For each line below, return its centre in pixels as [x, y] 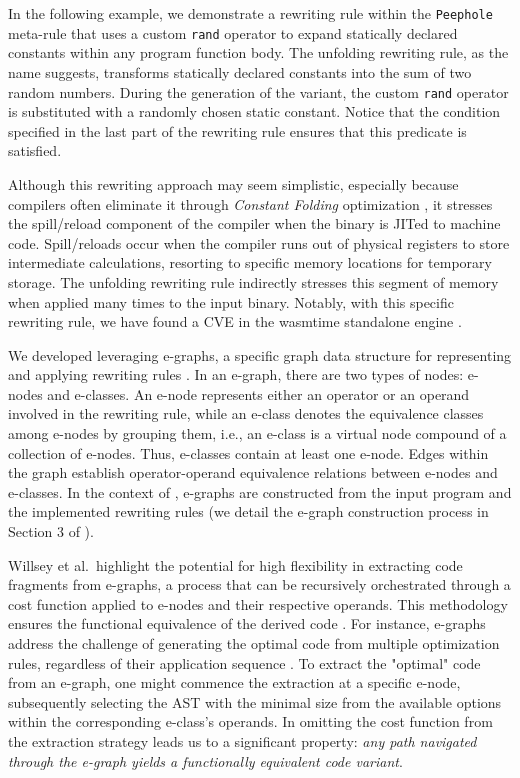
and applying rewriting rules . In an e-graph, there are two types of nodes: [236, 374]
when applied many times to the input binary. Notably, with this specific [231, 301]
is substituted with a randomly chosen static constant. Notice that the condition [254, 111]
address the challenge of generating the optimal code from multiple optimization [254, 643]
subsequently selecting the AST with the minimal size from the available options [255, 701]
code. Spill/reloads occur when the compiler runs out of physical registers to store [259, 242]
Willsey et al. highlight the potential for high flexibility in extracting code [235, 564]
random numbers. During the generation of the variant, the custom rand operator [258, 91]
